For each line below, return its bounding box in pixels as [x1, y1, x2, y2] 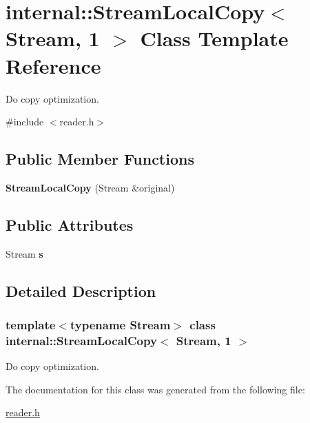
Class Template [140, 24, 289, 52]
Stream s [6, 246, 43, 260]
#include [6, 114, 44, 129]
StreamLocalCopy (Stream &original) [6, 180, 175, 194]
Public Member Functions [6, 148, 194, 169]
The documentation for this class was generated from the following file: [6, 382, 305, 396]
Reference [6, 51, 101, 79]
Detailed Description [6, 280, 156, 301]
